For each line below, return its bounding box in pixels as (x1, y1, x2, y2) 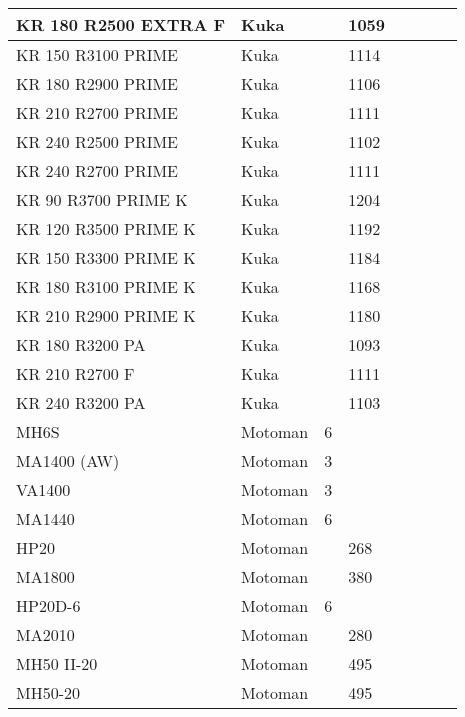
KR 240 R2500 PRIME (16, 130, 179, 153)
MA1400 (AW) (16, 449, 120, 472)
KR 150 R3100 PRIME (16, 43, 179, 66)
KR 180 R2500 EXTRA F (16, 13, 226, 36)
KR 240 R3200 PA (16, 391, 146, 414)
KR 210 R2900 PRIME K (16, 304, 196, 327)
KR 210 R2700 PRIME (16, 101, 179, 124)
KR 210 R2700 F (16, 362, 135, 385)
